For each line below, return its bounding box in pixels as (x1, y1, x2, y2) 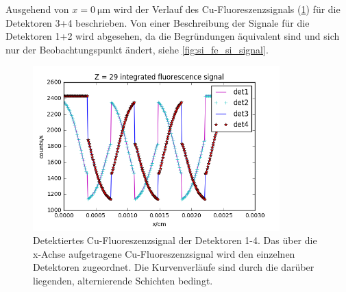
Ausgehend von (5, 2, 69, 16)
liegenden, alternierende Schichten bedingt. (33, 273, 213, 287)
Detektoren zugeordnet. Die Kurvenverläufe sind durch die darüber (33, 260, 314, 274)
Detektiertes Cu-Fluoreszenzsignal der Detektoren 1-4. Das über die (33, 233, 317, 247)
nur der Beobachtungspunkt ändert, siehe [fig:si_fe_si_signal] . (5, 42, 269, 56)
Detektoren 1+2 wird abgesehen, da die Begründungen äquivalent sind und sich (5, 29, 340, 43)
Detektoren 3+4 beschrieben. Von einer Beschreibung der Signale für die (5, 15, 310, 29)
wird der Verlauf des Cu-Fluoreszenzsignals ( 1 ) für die (113, 2, 341, 16)
